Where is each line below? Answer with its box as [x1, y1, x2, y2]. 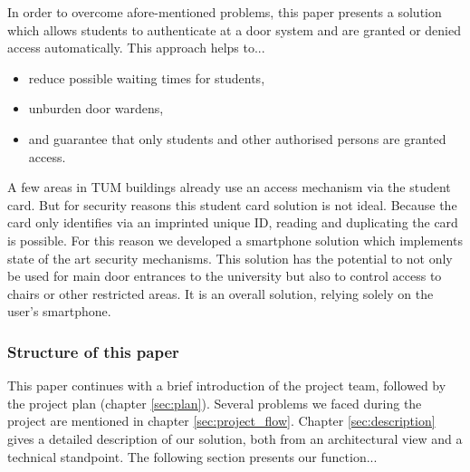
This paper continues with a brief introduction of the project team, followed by [7, 376, 446, 395]
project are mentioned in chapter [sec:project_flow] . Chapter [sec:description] [7, 411, 436, 430]
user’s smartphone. [7, 302, 111, 321]
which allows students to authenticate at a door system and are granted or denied [7, 20, 462, 39]
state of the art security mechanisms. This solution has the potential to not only [7, 248, 453, 267]
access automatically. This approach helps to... [7, 38, 265, 57]
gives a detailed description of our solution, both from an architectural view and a [7, 429, 463, 448]
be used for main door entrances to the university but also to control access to [7, 266, 442, 285]
